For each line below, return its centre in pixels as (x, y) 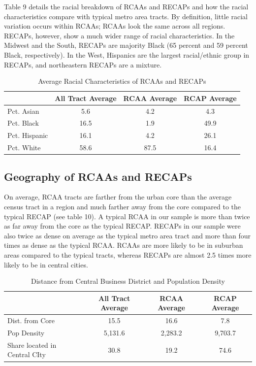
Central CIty (27, 354)
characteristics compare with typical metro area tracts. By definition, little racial (126, 16)
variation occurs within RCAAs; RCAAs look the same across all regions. (115, 26)
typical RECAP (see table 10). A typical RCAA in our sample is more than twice (127, 216)
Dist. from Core (31, 320)
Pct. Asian (23, 111)
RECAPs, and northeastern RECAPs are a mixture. (83, 64)
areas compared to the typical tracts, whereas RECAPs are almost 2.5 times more (128, 254)
